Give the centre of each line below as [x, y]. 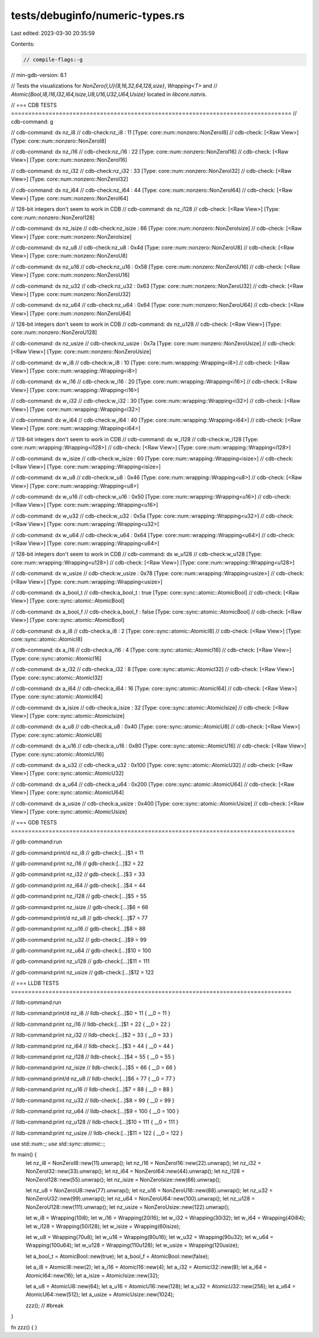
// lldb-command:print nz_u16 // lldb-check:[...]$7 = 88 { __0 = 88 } [92, 1089]
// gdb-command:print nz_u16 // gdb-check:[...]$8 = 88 [78, 929]
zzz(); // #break [45, 1305]
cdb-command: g [32, 121]
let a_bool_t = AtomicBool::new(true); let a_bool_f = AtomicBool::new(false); [118, 1256]
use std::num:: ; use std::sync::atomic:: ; [58, 1144]
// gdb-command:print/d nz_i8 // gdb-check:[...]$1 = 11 [77, 852]
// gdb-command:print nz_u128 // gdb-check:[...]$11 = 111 [80, 961]
